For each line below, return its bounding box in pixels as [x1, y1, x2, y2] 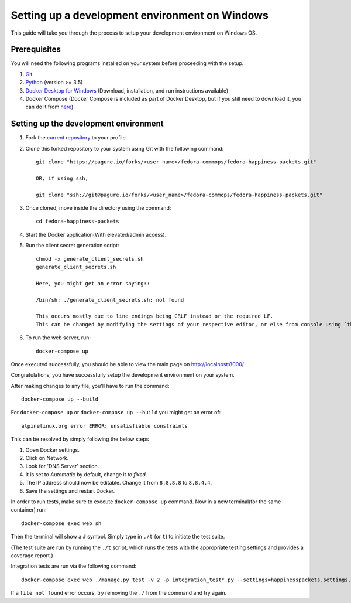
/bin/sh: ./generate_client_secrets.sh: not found [36, 297, 184, 303]
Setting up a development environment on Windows [11, 9, 269, 22]
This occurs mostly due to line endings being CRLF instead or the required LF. [36, 313, 274, 319]
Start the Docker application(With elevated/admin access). [25, 231, 167, 238]
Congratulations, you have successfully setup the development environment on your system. [11, 372, 235, 379]
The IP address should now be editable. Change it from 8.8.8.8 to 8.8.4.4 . [25, 479, 212, 486]
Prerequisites [11, 45, 61, 54]
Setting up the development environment [11, 119, 164, 129]
